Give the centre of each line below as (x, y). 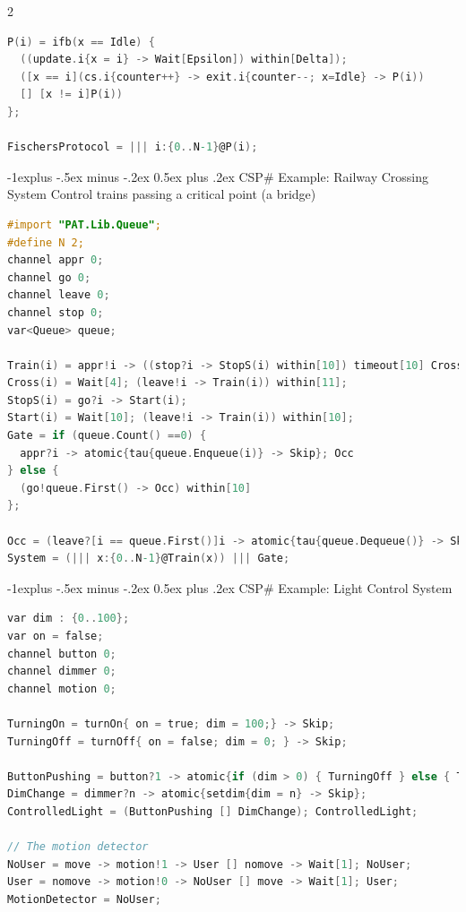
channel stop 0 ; (56, 312)
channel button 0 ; (62, 654)
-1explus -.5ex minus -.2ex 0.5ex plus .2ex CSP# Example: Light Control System (230, 587)
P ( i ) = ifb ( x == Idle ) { (81, 42)
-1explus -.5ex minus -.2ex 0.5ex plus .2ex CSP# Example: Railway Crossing (218, 176)
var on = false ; (56, 636)
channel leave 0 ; (59, 295)
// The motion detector (78, 847)
